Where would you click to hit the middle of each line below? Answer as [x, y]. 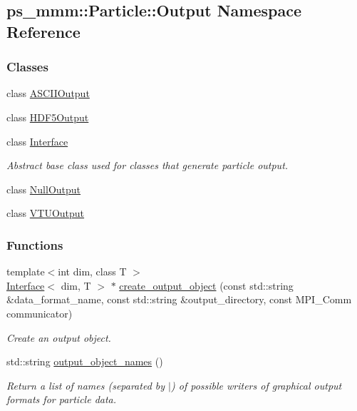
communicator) [40, 313]
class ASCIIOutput [48, 93]
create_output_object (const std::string [206, 285]
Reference [43, 31]
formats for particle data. [62, 399]
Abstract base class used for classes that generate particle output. [148, 165]
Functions [35, 244]
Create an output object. [59, 337]
